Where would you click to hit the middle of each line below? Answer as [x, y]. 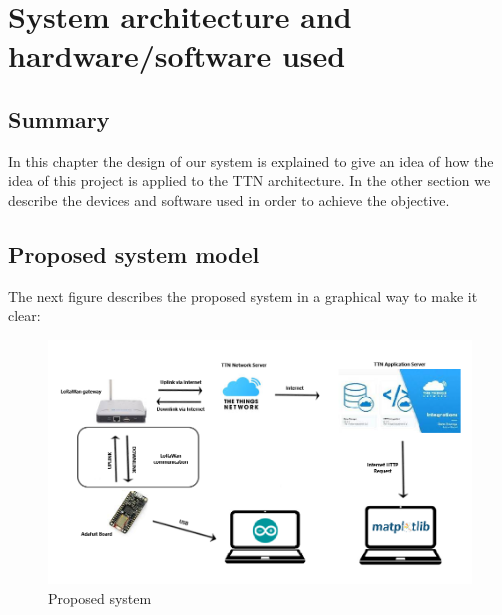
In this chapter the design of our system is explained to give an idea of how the [251, 160]
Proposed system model [134, 253]
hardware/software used [177, 55]
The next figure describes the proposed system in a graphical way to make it [243, 295]
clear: [24, 315]
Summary [59, 118]
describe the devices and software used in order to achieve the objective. [229, 199]
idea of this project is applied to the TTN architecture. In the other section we [249, 180]
